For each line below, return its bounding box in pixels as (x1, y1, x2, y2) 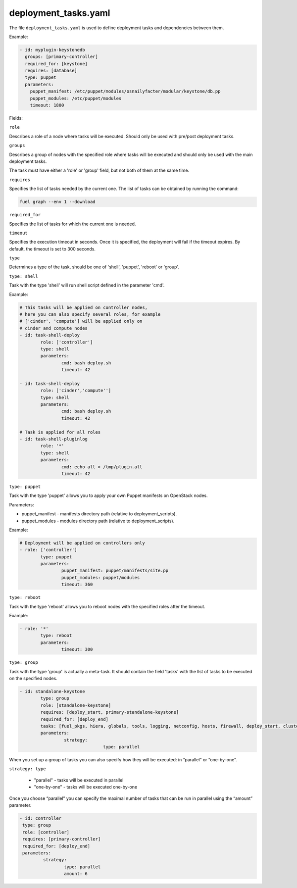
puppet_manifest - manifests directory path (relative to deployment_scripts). (21, 511, 177, 517)
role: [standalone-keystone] (40, 702, 111, 708)
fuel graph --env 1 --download (19, 199, 96, 205)
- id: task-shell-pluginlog (19, 436, 88, 442)
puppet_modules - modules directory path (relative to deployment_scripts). (21, 518, 175, 524)
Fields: (9, 115, 23, 121)
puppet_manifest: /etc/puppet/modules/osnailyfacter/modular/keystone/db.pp (30, 89, 221, 94)
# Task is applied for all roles (19, 429, 101, 435)
